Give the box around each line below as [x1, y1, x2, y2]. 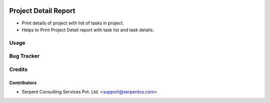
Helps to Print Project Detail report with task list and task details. [21, 26, 154, 32]
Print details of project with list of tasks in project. [21, 20, 124, 26]
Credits [9, 65, 27, 72]
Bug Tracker [9, 52, 40, 59]
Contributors [9, 79, 37, 85]
